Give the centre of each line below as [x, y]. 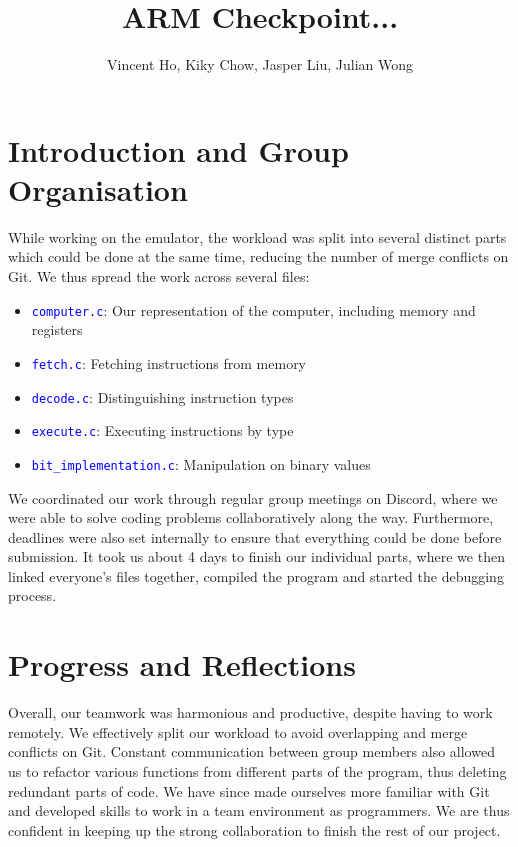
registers [57, 329]
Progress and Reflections [182, 664]
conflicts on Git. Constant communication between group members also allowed [251, 751]
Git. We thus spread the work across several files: [159, 276]
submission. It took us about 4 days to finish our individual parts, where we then [256, 556]
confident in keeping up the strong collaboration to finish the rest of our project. [254, 829]
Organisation [98, 188]
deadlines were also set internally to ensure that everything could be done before [255, 536]
